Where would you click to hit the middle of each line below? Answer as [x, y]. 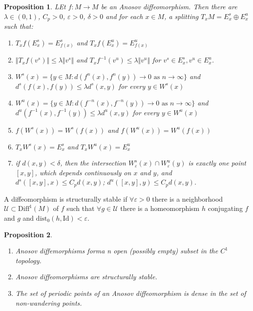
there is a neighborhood [188, 198]
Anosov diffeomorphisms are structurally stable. [86, 277]
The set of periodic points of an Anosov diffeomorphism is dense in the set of [131, 293]
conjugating [225, 208]
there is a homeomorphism [160, 208]
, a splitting [181, 16]
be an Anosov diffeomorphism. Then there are [169, 6]
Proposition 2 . [28, 234]
